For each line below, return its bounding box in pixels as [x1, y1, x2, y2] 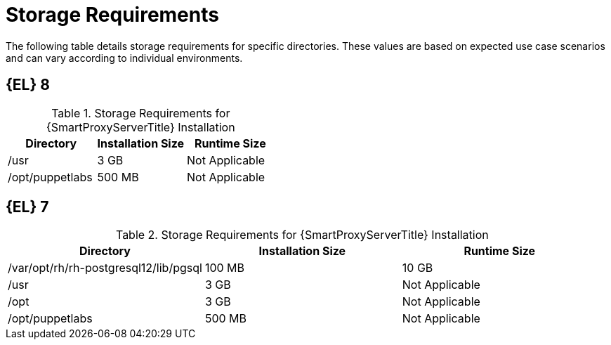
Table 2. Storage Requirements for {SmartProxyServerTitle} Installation [115, 228, 489, 242]
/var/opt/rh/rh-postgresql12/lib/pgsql [8, 261, 202, 275]
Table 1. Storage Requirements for [51, 105, 230, 120]
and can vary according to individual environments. [6, 51, 243, 64]
